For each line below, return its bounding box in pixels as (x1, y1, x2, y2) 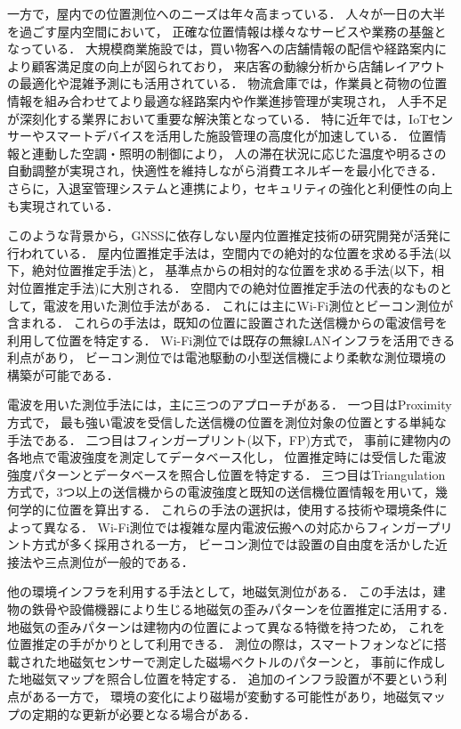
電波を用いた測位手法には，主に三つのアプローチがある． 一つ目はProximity (7, 395, 452, 414)
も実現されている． (7, 196, 119, 215)
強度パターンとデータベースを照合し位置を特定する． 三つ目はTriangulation (7, 465, 446, 483)
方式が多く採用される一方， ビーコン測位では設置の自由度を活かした (31, 535, 435, 554)
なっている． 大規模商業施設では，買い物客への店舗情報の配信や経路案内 (7, 39, 434, 58)
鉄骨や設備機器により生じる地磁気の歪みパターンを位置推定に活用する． (31, 600, 456, 618)
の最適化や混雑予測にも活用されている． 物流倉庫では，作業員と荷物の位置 (7, 74, 448, 93)
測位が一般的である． (69, 552, 194, 571)
